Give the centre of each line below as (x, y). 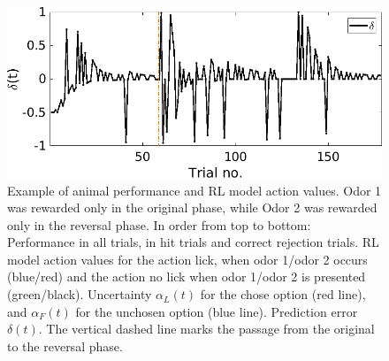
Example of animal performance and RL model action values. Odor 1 (194, 190)
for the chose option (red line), (283, 294)
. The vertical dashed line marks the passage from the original (206, 329)
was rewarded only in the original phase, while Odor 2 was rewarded (192, 207)
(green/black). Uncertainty (80, 294)
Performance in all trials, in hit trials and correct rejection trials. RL (193, 242)
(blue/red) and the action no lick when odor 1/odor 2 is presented (187, 277)
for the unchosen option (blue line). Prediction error (217, 311)
